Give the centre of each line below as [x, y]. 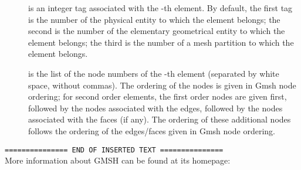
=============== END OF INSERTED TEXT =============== [114, 150]
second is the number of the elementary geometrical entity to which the [157, 31]
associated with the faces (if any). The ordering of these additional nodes [160, 119]
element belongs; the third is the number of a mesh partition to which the [161, 42]
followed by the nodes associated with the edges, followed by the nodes [155, 108]
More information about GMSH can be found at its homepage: [118, 160]
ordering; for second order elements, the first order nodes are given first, [158, 96]
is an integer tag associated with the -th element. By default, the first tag [160, 8]
